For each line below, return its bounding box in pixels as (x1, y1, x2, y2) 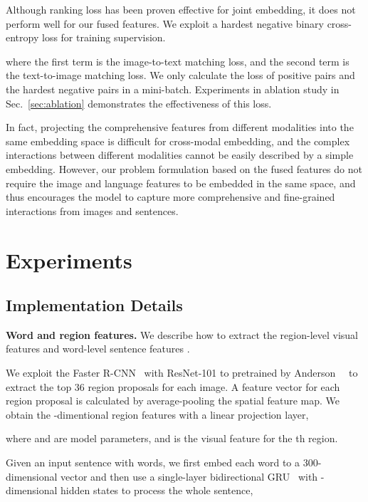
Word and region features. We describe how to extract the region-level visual (6, 327, 358, 342)
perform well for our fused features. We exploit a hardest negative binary (6, 16, 324, 31)
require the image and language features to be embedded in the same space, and (6, 175, 356, 190)
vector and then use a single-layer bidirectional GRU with (61, 469, 318, 483)
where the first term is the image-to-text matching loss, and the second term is (6, 53, 349, 68)
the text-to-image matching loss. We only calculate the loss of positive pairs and (6, 68, 355, 83)
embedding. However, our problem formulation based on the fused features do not (6, 161, 362, 176)
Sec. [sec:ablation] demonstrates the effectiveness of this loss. (6, 95, 272, 110)
